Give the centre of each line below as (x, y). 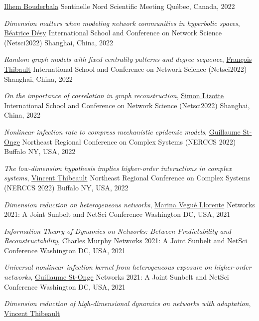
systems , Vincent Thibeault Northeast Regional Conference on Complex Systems (127, 178)
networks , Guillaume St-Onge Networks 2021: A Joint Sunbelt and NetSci (117, 277)
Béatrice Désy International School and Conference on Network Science (113, 33)
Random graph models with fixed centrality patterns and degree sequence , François (128, 59)
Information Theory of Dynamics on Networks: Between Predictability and (118, 231)
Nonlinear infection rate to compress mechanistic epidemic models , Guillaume (122, 131)
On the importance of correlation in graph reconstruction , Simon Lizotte (114, 95)
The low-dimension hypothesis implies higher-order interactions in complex (118, 168)
